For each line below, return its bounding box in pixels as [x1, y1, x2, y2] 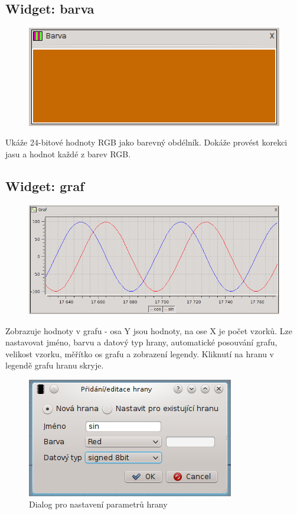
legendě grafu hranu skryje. [5, 359, 104, 371]
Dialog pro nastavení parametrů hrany [29, 498, 168, 510]
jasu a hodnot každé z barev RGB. [5, 147, 131, 160]
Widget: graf [5, 176, 84, 195]
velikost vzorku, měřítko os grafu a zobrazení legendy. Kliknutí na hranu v [5, 347, 274, 360]
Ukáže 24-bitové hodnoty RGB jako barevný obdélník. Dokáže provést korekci [5, 136, 288, 148]
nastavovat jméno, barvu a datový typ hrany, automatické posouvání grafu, [5, 336, 278, 348]
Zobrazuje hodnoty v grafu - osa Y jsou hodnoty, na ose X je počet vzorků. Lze [5, 324, 292, 337]
